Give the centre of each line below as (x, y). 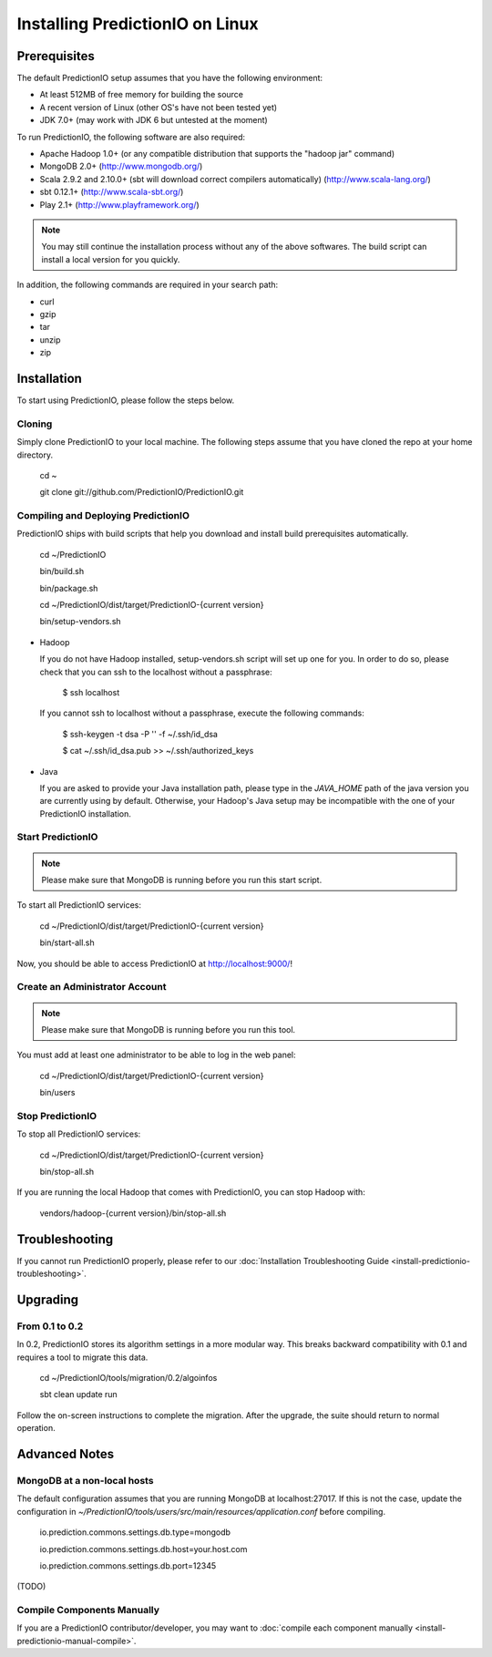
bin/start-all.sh (67, 942)
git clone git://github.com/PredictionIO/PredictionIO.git (142, 492)
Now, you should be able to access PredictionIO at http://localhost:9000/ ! (155, 963)
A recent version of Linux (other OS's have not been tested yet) (159, 107)
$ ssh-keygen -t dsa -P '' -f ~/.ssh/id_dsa (140, 734)
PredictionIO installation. (86, 813)
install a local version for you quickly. (111, 259)
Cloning (35, 424)
